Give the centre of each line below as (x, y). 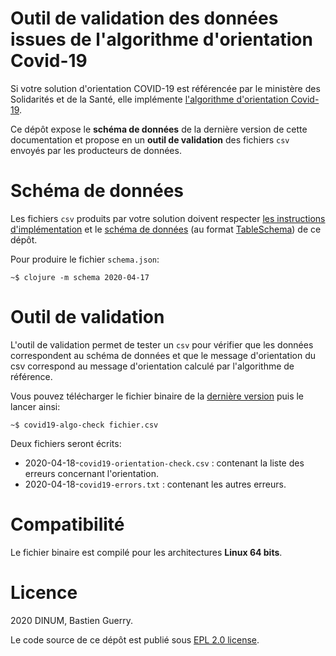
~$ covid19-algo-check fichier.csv (84, 425)
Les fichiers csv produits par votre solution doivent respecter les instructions (168, 218)
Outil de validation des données (144, 18)
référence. (31, 376)
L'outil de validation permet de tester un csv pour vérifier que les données (162, 344)
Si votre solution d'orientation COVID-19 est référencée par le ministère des (165, 88)
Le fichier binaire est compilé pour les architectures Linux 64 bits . (146, 552)
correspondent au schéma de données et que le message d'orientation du (163, 355)
